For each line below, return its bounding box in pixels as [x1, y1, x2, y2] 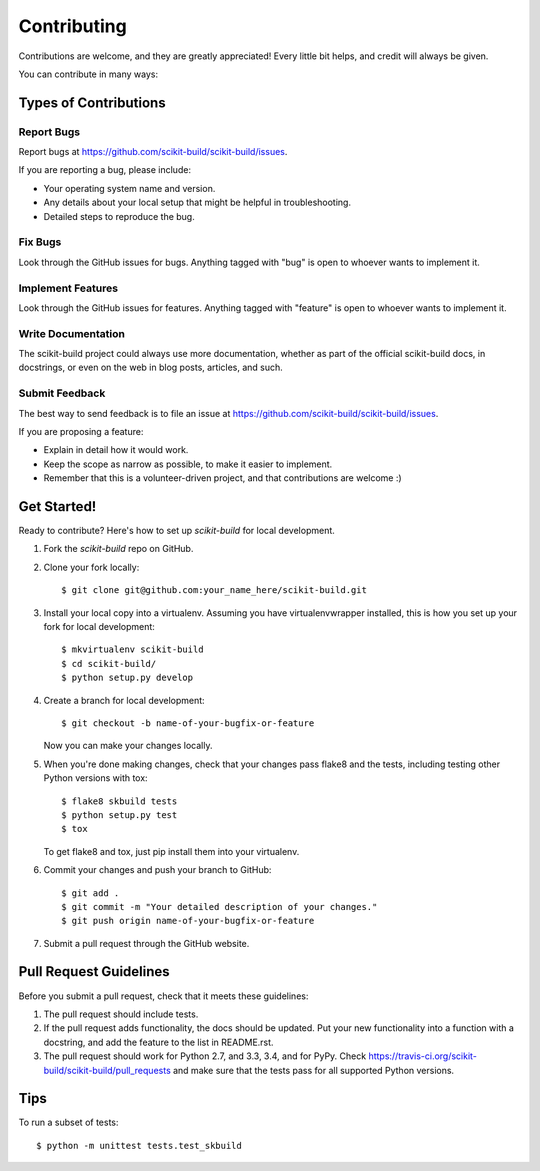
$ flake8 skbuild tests [61, 795, 178, 807]
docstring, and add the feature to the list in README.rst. [43, 1036, 274, 1048]
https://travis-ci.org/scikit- [368, 1050, 477, 1062]
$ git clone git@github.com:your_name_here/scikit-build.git [61, 585, 367, 596]
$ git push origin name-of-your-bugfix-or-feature [61, 915, 315, 927]
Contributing [18, 15, 127, 37]
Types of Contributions [18, 94, 166, 111]
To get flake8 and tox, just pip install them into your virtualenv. [43, 845, 300, 857]
